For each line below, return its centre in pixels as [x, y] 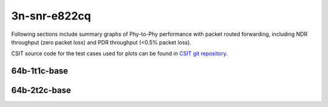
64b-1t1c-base [40, 71]
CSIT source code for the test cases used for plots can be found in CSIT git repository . [119, 53]
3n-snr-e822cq [51, 16]
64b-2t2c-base [41, 90]
